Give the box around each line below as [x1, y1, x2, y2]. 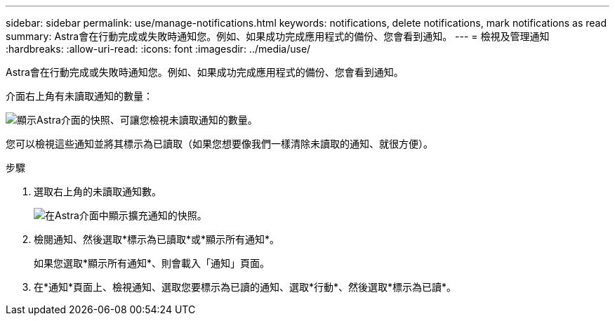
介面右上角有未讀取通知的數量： [6, 90, 153, 102]
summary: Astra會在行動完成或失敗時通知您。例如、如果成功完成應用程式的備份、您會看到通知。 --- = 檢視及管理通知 [6, 30, 550, 42]
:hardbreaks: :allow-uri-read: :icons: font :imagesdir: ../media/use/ [6, 43, 311, 55]
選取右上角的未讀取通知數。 [34, 185, 161, 197]
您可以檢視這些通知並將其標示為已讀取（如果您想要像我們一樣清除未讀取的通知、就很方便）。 [6, 138, 433, 150]
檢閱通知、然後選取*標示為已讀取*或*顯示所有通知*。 [34, 233, 280, 245]
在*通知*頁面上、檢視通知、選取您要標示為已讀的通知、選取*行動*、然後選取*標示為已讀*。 [34, 281, 457, 293]
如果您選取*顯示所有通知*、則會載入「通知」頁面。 [34, 257, 270, 269]
